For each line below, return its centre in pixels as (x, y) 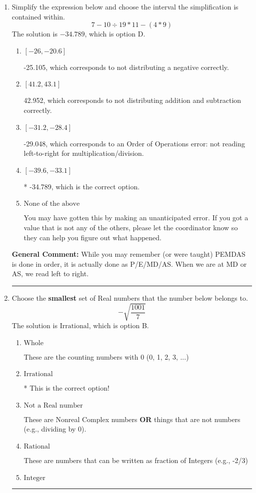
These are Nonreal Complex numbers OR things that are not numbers (132, 419)
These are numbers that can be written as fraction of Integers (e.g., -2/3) (136, 460)
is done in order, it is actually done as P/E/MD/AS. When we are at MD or (129, 263)
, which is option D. (115, 34)
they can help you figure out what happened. (93, 237)
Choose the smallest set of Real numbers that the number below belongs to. (130, 297)
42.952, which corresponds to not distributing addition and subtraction (132, 100)
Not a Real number (53, 405)
